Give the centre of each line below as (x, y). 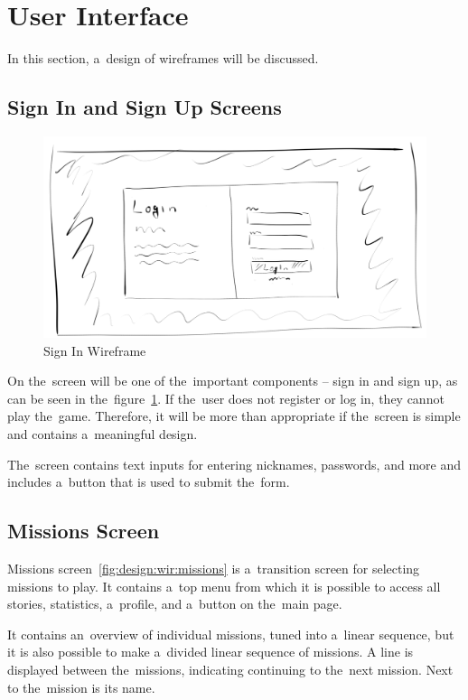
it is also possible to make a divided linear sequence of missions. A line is (211, 652)
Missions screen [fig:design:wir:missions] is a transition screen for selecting (214, 569)
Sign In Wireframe (95, 350)
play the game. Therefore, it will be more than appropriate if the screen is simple (234, 416)
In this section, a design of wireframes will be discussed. (163, 58)
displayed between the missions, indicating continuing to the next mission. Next (230, 670)
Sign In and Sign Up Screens (145, 107)
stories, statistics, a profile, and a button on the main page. (175, 604)
